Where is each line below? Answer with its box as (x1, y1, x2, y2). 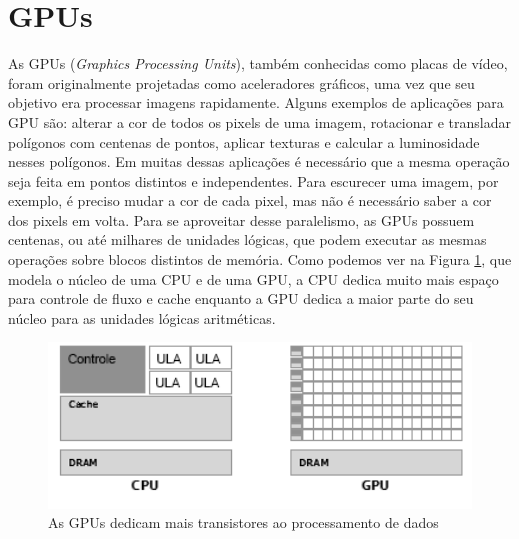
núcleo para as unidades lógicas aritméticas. (8, 307, 276, 328)
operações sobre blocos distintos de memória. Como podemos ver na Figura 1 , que (8, 249, 512, 270)
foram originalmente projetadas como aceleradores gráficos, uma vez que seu (8, 72, 475, 93)
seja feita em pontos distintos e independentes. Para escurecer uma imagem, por (8, 170, 499, 191)
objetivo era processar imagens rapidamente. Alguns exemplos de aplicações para (8, 92, 504, 113)
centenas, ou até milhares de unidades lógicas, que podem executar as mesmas (8, 229, 487, 250)
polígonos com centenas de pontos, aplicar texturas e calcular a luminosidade (8, 131, 480, 152)
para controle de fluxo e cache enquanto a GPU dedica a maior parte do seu (8, 288, 474, 309)
